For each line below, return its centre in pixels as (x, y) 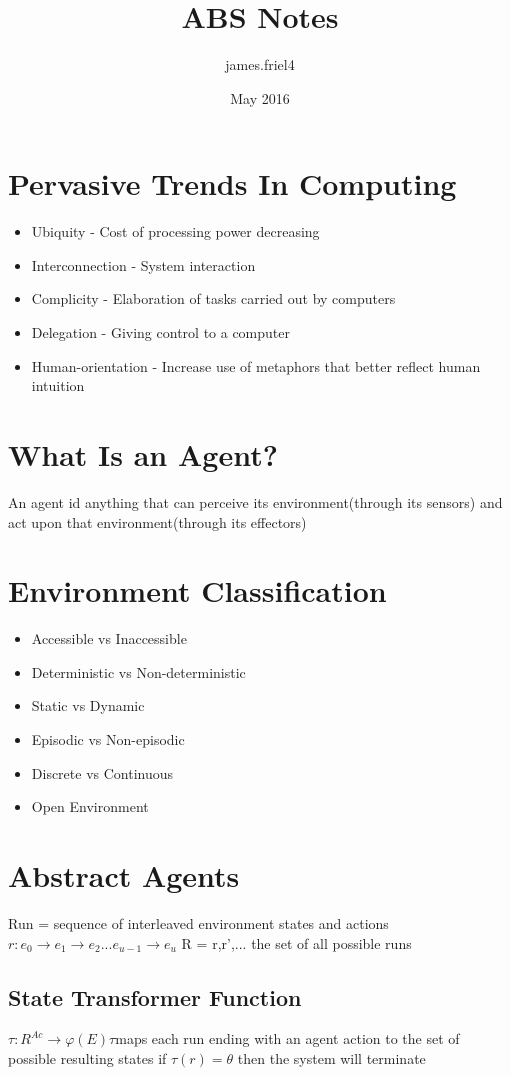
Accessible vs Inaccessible (109, 638)
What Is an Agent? (143, 454)
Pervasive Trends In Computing (232, 183)
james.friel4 (260, 64)
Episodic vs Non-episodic (108, 739)
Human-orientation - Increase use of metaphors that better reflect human (256, 365)
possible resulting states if (87, 1057)
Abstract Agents (124, 875)
